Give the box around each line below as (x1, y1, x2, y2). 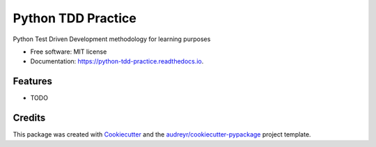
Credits (13, 112, 46, 124)
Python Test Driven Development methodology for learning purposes (13, 35, 211, 43)
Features (13, 75, 52, 87)
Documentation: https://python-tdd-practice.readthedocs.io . (30, 57, 204, 65)
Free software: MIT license (30, 47, 107, 56)
